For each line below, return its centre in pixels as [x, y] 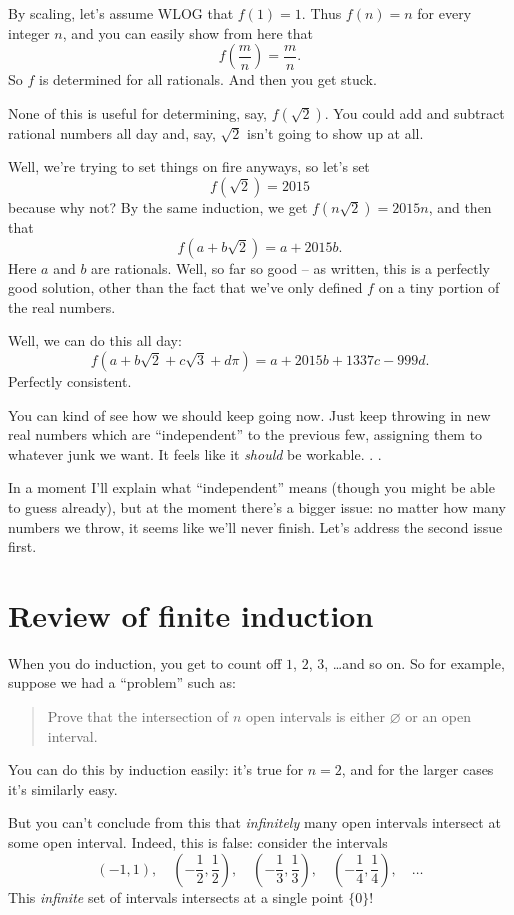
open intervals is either [315, 716]
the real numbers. [62, 306]
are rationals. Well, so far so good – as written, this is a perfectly [290, 267]
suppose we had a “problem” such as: [122, 682]
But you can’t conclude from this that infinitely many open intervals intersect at [254, 822]
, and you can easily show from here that [187, 32]
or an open [438, 716]
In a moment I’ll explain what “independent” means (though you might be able [251, 487]
